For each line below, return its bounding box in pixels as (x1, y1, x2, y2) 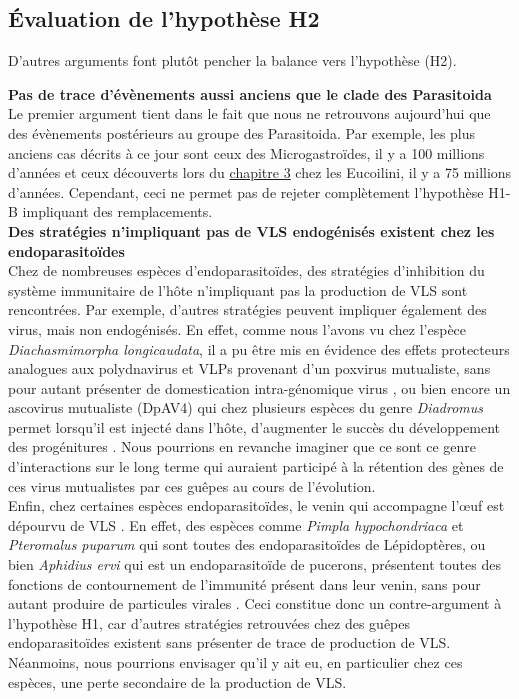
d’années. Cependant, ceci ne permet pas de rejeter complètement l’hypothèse (8, 181, 484, 202)
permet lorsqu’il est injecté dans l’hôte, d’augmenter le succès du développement (8, 416, 501, 437)
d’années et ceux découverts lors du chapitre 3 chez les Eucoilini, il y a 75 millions (8, 162, 512, 183)
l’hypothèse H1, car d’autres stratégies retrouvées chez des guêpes (8, 612, 411, 633)
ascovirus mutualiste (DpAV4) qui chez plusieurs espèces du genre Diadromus (8, 397, 483, 418)
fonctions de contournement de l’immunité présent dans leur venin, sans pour (8, 573, 481, 594)
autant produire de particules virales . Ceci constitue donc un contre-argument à (8, 593, 502, 614)
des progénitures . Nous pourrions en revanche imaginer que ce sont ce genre (8, 436, 477, 457)
